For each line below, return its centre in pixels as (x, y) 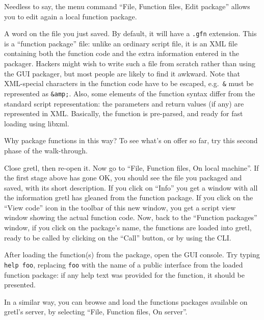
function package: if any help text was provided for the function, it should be (125, 274)
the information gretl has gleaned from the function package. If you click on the (129, 197)
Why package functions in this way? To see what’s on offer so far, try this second (131, 140)
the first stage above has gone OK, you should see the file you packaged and (123, 178)
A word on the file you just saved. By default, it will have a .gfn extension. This (130, 33)
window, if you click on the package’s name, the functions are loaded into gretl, (128, 228)
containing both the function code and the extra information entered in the (122, 53)
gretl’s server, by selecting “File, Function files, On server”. (96, 312)
